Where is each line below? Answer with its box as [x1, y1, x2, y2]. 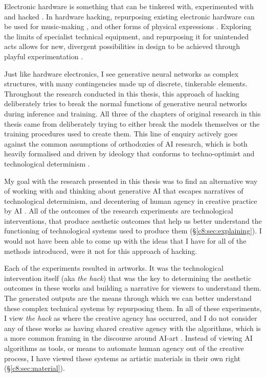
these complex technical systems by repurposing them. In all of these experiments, [4, 302, 262, 313]
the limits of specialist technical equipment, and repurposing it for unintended [4, 31, 249, 41]
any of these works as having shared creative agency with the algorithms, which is [4, 322, 261, 333]
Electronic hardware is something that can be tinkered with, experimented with [4, 1, 254, 11]
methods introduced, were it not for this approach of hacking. [4, 245, 197, 256]
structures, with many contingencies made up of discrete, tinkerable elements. [4, 78, 248, 89]
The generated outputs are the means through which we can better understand [4, 293, 252, 303]
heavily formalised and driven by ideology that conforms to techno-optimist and [4, 148, 255, 159]
